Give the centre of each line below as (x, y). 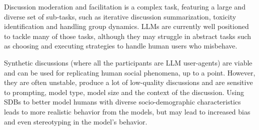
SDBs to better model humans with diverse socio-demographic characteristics (122, 102)
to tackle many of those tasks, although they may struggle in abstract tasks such (128, 36)
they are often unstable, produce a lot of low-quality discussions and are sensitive (128, 82)
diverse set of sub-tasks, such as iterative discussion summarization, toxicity (120, 16)
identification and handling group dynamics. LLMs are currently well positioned (126, 26)
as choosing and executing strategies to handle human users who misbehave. (121, 46)
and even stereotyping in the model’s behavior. (76, 121)
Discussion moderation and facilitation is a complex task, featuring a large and (125, 6)
